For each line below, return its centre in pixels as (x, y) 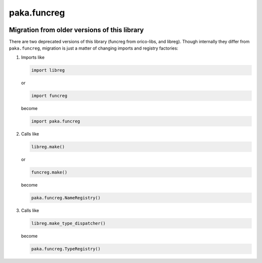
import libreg (48, 70)
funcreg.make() (49, 172)
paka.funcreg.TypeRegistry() (66, 249)
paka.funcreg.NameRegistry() (66, 198)
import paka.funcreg (56, 121)
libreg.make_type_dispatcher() (69, 223)
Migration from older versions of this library (76, 30)
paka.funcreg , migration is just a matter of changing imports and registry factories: (94, 48)
